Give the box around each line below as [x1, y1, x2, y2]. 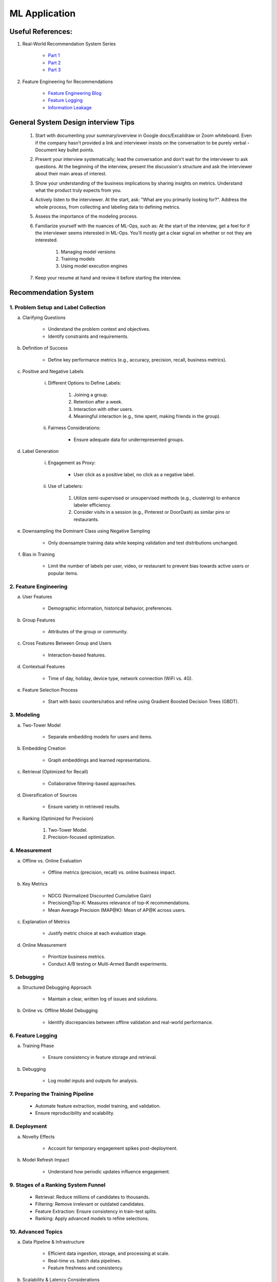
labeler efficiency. [73, 502, 111, 508]
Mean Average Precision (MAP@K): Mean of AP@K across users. [48, 907, 186, 913]
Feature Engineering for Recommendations [22, 78, 113, 85]
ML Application [9, 8, 76, 19]
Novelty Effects [22, 1133, 55, 1139]
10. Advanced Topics [9, 1228, 63, 1235]
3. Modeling [9, 711, 40, 718]
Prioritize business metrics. [48, 954, 106, 960]
